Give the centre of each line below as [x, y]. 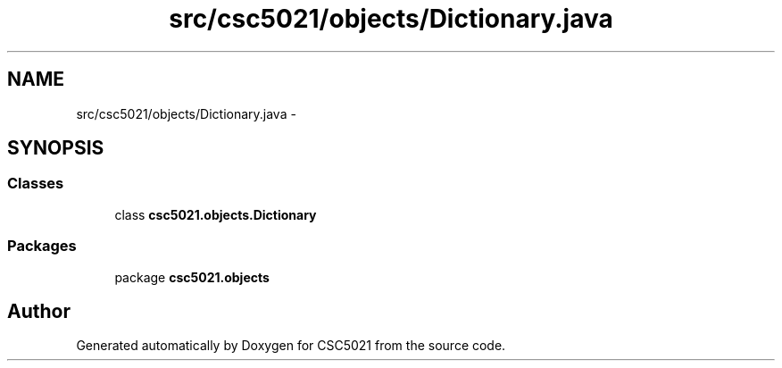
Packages [42, 246]
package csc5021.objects [192, 277]
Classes [36, 184]
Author [39, 311]
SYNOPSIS [56, 148]
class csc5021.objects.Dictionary [216, 214]
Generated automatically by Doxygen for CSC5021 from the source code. [291, 346]
